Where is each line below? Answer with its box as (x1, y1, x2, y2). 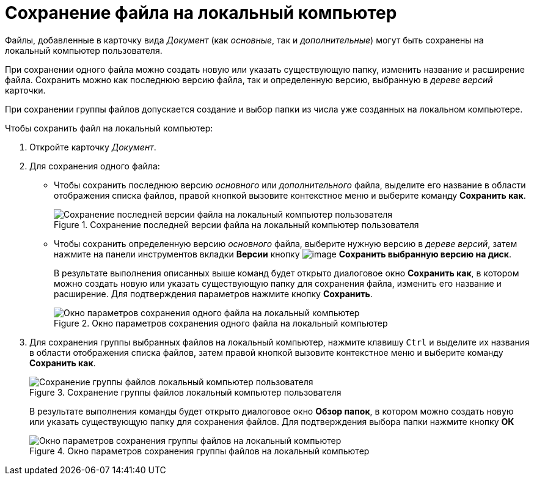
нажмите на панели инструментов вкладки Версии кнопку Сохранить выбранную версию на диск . (54, 248, 512, 259)
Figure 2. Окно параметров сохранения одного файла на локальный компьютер (54, 317, 388, 328)
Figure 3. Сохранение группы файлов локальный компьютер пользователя (29, 386, 342, 397)
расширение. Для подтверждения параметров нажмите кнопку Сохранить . (54, 288, 373, 299)
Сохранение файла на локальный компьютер (5, 2, 397, 23)
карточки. (5, 84, 46, 95)
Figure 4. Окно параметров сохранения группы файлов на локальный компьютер (29, 445, 370, 456)
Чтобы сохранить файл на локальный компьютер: (5, 122, 213, 133)
